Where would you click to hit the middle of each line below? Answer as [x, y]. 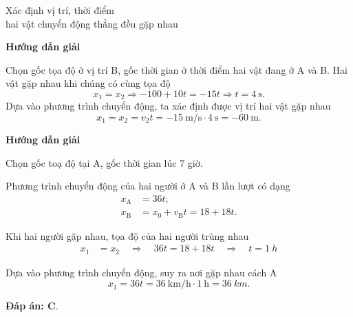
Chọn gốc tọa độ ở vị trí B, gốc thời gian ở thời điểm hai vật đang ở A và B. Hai [177, 69]
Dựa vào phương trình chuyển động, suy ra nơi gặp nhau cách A [141, 272]
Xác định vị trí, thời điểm [60, 10]
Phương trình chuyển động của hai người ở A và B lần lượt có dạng [148, 186]
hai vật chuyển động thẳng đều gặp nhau [92, 23]
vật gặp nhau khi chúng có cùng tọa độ [88, 83]
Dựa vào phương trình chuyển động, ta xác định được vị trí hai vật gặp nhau [168, 106]
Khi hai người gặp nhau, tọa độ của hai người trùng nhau [127, 235]
